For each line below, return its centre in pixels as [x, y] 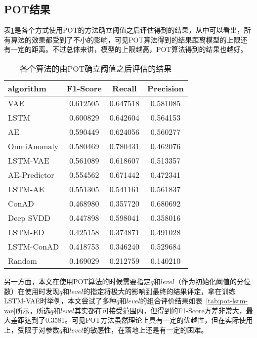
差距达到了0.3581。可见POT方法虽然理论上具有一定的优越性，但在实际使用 [132, 320]
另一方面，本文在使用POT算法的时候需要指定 [77, 281]
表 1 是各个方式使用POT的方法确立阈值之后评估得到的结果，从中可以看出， [124, 30]
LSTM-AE [26, 189]
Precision [166, 88]
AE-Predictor [31, 174]
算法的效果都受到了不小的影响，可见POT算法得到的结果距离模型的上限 [126, 39]
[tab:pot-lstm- [227, 301]
